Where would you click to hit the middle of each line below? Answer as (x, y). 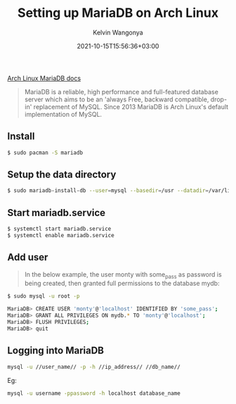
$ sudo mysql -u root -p (44, 296)
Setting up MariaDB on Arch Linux (118, 13)
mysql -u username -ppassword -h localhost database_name (94, 393)
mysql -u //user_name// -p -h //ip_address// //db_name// (94, 367)
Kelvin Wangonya (118, 32)
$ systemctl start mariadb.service (59, 229)
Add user (28, 257)
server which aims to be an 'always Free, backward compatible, (117, 99)
